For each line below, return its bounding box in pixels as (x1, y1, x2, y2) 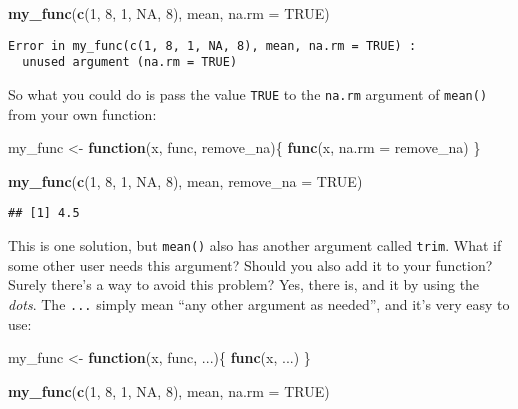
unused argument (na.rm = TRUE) (22, 55, 238, 70)
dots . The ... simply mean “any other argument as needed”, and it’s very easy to (8, 293, 510, 314)
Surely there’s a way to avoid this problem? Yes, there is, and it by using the (8, 274, 480, 295)
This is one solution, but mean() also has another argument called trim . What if (8, 235, 502, 255)
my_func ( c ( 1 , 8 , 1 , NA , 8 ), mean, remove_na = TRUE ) (8, 170, 363, 191)
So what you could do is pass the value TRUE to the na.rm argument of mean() (8, 83, 488, 104)
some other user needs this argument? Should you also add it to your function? (8, 254, 493, 275)
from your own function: (8, 103, 157, 124)
